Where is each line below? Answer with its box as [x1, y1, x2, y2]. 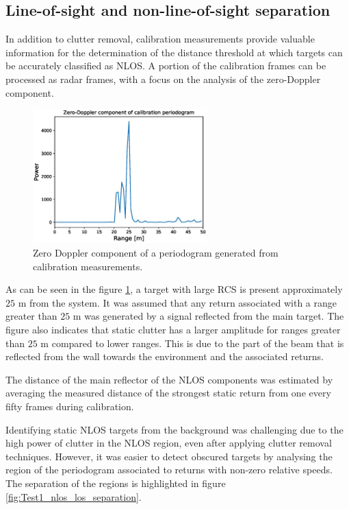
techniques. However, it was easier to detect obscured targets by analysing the [5, 449, 333, 463]
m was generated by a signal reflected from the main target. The [73, 309, 344, 323]
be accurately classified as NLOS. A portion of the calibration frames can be [5, 58, 326, 73]
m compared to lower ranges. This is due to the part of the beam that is [40, 335, 344, 350]
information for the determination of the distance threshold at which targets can [5, 45, 343, 59]
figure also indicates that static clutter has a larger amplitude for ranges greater [5, 322, 341, 336]
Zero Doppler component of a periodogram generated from [33, 246, 279, 260]
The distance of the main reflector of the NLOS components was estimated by [5, 372, 333, 386]
